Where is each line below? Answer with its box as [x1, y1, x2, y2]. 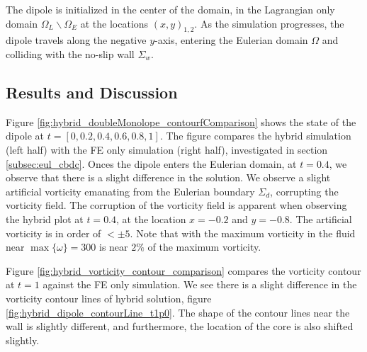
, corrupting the [270, 183, 339, 198]
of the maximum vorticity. [147, 239, 261, 254]
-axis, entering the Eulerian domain [154, 33, 308, 47]
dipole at [6, 128, 45, 143]
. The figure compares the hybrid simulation [159, 128, 351, 143]
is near [99, 239, 128, 254]
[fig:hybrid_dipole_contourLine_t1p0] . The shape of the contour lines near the [6, 305, 350, 319]
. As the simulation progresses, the [194, 16, 344, 30]
